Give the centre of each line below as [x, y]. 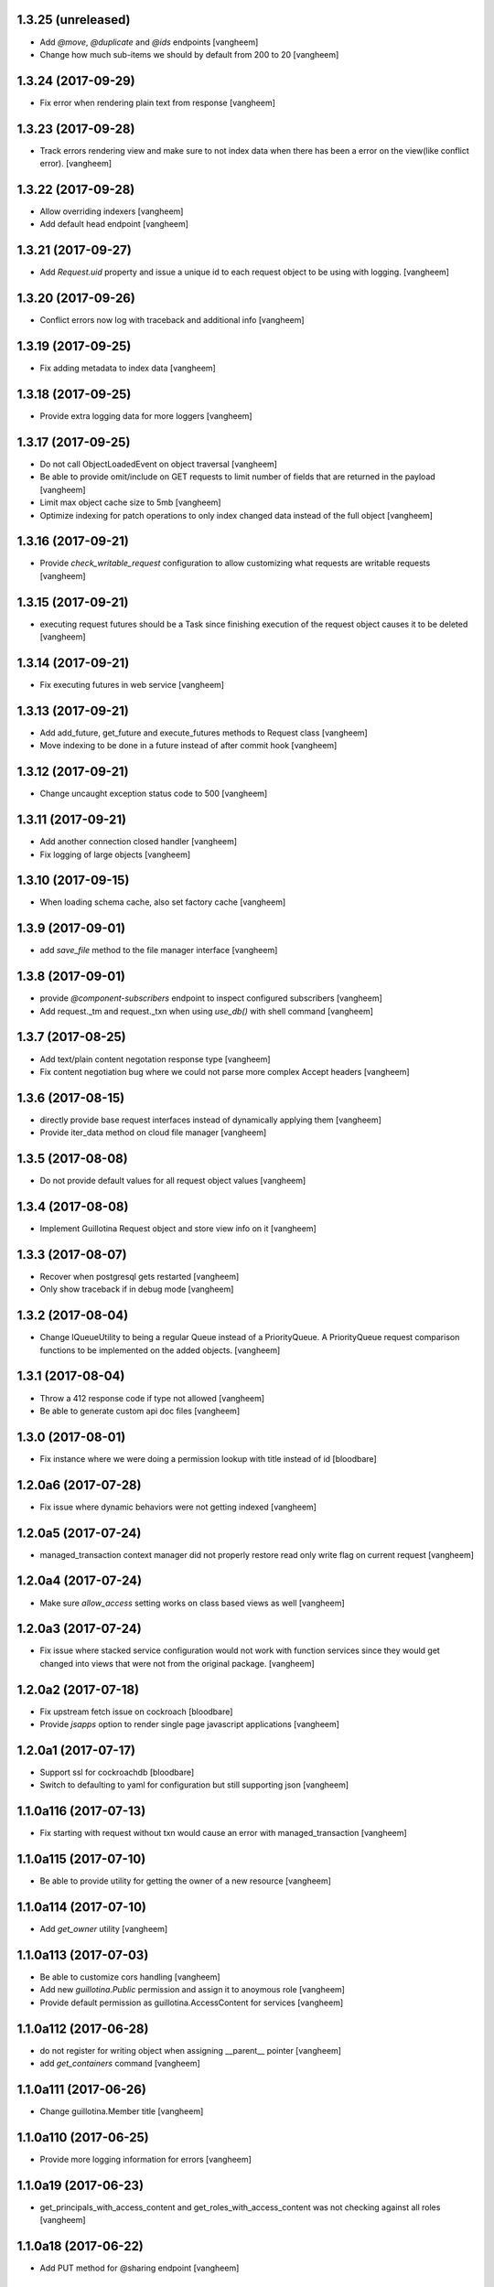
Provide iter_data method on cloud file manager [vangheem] [153, 1133]
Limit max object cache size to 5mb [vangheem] [130, 502]
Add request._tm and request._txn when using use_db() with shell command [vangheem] [207, 1011]
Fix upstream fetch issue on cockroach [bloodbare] [136, 1712]
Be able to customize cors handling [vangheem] [130, 1977]
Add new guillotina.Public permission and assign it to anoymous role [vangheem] [192, 1990]
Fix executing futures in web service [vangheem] [132, 685]
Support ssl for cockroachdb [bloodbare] [117, 1772]
